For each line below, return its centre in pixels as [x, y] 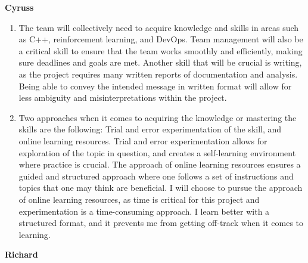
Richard [21, 254]
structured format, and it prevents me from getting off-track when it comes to [161, 223]
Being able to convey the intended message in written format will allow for [155, 86]
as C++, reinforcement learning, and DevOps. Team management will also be [161, 39]
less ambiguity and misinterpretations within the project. [123, 98]
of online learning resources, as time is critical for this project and [139, 199]
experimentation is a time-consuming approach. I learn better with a [144, 211]
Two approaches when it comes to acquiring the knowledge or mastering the [158, 117]
